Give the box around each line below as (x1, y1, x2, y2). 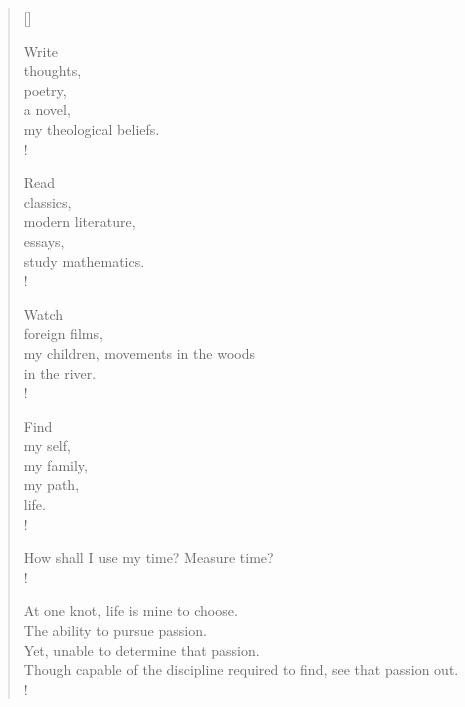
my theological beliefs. (23, 118, 160, 139)
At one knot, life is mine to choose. (23, 600, 238, 621)
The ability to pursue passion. (23, 620, 207, 641)
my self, (23, 435, 71, 456)
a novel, (23, 99, 71, 120)
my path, (23, 474, 80, 495)
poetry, (23, 79, 67, 100)
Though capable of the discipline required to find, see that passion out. (23, 659, 459, 680)
